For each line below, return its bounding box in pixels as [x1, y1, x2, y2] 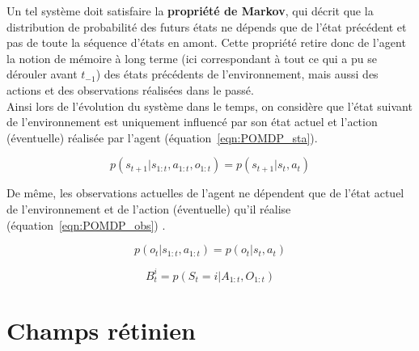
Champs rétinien [6, 313, 196, 346]
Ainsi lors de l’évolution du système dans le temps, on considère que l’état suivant [6, 97, 413, 114]
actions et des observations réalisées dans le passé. [6, 81, 254, 98]
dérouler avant [6, 66, 78, 82]
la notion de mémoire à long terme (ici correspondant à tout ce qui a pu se [6, 49, 377, 66]
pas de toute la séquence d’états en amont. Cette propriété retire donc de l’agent [6, 34, 406, 51]
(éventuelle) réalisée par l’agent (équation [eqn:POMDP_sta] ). [6, 129, 318, 146]
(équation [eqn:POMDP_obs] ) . [6, 216, 166, 233]
